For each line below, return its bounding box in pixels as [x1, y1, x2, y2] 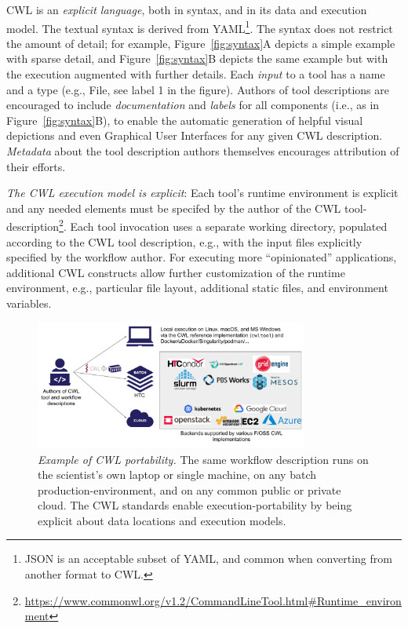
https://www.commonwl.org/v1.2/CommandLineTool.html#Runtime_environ [24, 592, 402, 608]
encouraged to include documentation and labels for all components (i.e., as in [6, 97, 380, 113]
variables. [6, 295, 52, 311]
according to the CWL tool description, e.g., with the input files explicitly [6, 233, 362, 250]
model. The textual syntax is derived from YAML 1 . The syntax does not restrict [6, 17, 393, 36]
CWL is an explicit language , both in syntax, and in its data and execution [6, 2, 367, 17]
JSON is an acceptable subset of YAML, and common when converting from [24, 550, 392, 567]
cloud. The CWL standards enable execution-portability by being [38, 497, 352, 513]
